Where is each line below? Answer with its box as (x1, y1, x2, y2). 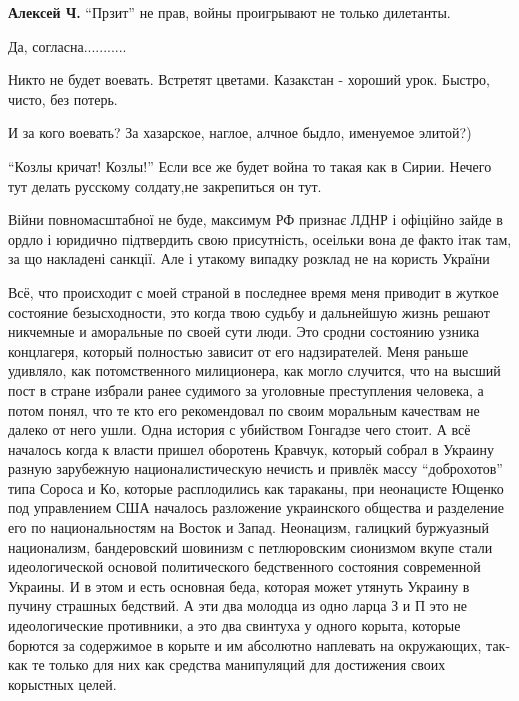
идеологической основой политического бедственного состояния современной (8, 556, 481, 577)
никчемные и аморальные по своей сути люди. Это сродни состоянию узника (8, 321, 480, 342)
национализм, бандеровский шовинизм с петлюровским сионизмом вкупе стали (8, 536, 493, 557)
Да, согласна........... (8, 35, 127, 56)
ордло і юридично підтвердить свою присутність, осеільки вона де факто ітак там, (8, 228, 512, 249)
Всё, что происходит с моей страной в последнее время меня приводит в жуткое (8, 281, 499, 302)
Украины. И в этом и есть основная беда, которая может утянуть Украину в (8, 575, 470, 596)
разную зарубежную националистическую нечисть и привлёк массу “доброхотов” (8, 458, 503, 479)
